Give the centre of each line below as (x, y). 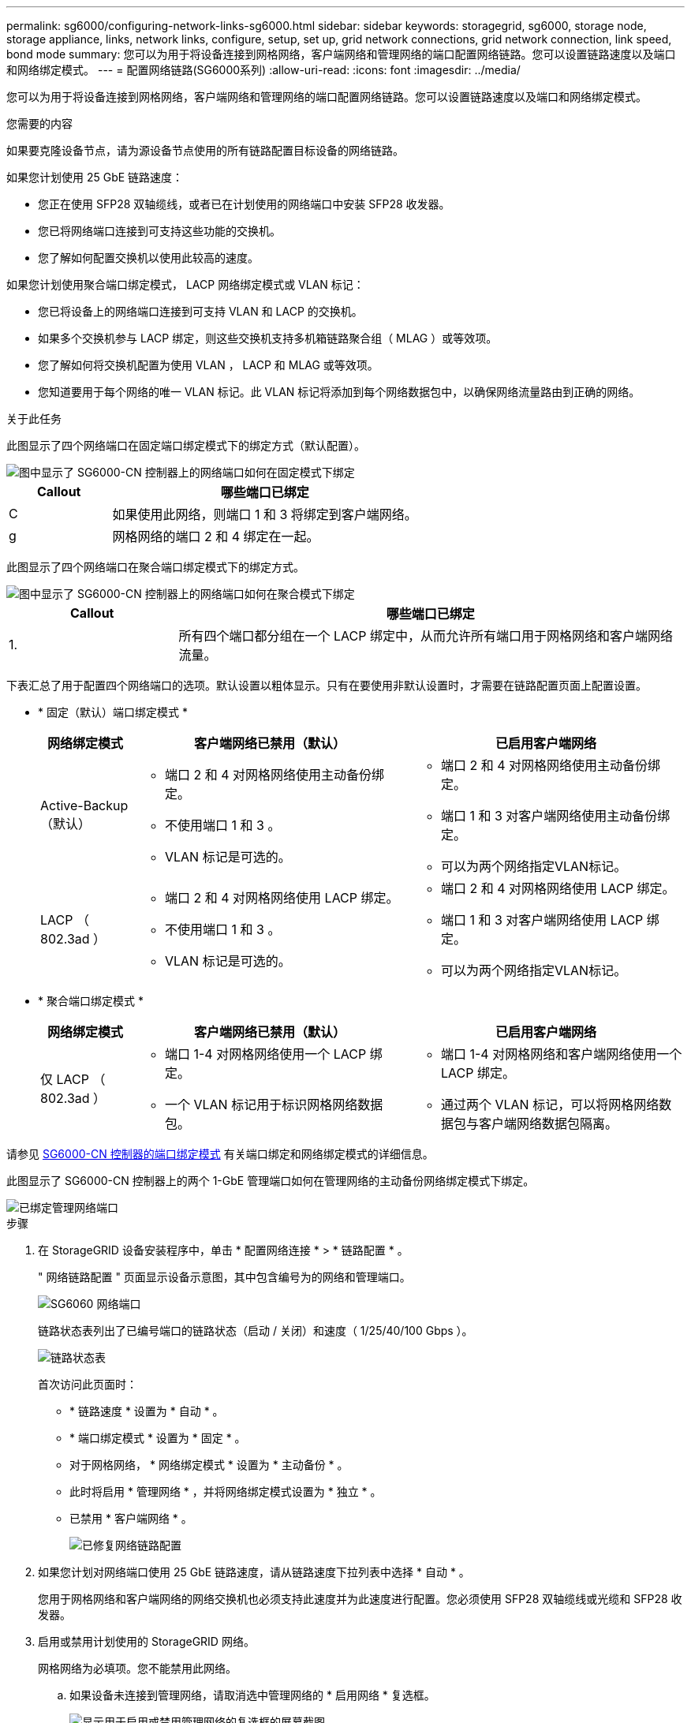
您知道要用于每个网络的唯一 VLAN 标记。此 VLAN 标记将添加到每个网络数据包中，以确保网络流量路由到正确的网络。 (339, 392)
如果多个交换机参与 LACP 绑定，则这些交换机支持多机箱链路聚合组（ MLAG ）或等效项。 (268, 338)
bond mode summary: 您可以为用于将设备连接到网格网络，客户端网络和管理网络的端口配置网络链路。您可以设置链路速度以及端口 (341, 54)
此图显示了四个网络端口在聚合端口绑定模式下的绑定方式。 (155, 567)
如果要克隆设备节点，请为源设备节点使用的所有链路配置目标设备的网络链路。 (205, 150)
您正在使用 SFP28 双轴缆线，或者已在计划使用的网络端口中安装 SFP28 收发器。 (244, 204)
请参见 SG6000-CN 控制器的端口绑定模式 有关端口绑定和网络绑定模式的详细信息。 (220, 1154)
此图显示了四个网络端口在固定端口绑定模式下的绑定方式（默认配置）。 (186, 445)
